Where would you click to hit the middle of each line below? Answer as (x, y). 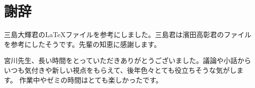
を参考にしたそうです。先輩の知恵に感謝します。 (83, 44)
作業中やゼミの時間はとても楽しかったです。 (91, 79)
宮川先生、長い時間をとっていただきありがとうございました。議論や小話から (127, 60)
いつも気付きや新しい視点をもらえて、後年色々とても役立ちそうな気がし (120, 70)
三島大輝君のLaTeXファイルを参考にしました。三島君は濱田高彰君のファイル (128, 34)
